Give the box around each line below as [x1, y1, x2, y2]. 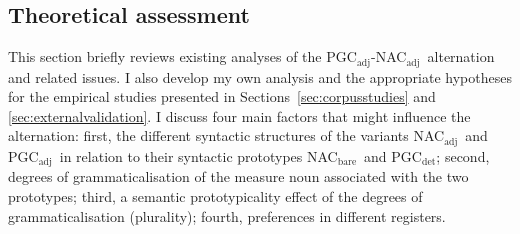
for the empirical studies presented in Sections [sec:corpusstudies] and [8, 86, 436, 107]
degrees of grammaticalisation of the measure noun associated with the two [8, 166, 469, 187]
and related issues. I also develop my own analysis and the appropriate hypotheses [8, 66, 512, 87]
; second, [436, 145, 490, 166]
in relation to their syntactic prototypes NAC [59, 145, 338, 166]
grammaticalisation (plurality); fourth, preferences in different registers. [8, 205, 446, 226]
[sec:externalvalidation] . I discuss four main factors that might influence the [8, 105, 471, 126]
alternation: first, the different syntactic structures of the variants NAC [8, 125, 445, 146]
